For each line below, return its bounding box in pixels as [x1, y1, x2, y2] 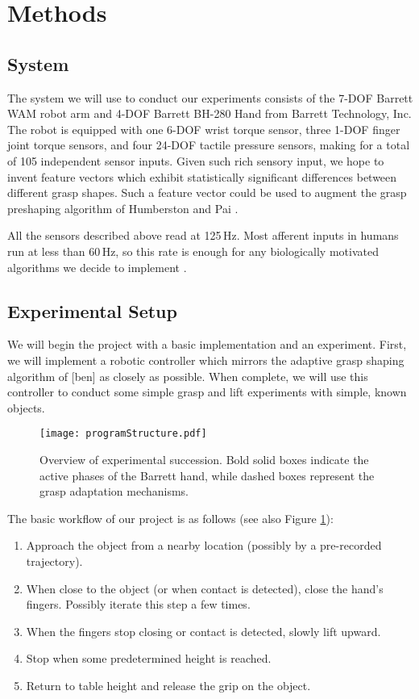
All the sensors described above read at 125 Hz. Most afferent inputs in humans [7, 227, 399, 244]
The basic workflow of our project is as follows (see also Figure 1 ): [7, 509, 334, 526]
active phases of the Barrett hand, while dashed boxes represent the [39, 467, 375, 483]
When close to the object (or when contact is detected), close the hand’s [26, 580, 384, 596]
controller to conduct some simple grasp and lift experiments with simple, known [7, 383, 407, 400]
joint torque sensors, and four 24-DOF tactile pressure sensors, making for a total [7, 136, 410, 153]
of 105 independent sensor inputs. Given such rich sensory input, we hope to [7, 152, 384, 169]
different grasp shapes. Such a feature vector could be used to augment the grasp [7, 184, 407, 201]
